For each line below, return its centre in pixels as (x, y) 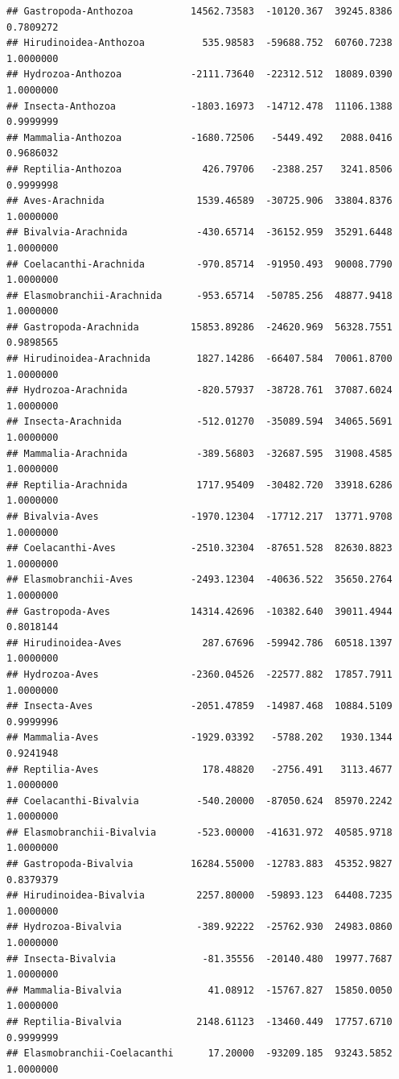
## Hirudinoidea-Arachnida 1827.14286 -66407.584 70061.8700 (199, 359)
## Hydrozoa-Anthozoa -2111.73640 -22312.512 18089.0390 (199, 75)
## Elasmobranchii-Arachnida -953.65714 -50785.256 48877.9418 (199, 295)
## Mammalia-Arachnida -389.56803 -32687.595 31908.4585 (199, 453)
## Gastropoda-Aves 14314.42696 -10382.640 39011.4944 (199, 611)
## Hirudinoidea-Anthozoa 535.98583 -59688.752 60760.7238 (199, 43)
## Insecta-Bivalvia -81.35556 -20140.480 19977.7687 (199, 959)
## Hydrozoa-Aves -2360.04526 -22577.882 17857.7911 (199, 674)
